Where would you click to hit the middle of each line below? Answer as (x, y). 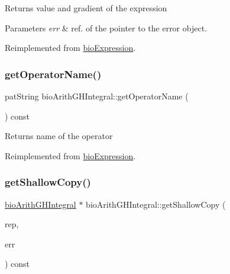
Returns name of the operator (59, 136)
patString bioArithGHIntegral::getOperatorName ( (97, 96)
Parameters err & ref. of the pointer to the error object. (106, 28)
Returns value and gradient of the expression (86, 8)
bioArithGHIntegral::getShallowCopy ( (156, 204)
